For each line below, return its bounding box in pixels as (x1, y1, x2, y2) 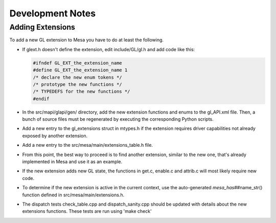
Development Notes (9, 8, 96, 19)
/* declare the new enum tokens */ (33, 74, 122, 80)
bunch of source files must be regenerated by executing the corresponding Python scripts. (22, 116, 214, 122)
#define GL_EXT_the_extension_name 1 (33, 67, 128, 73)
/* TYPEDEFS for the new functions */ (33, 88, 130, 95)
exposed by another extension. (22, 132, 88, 139)
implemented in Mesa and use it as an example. (22, 159, 123, 165)
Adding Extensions (9, 23, 75, 32)
